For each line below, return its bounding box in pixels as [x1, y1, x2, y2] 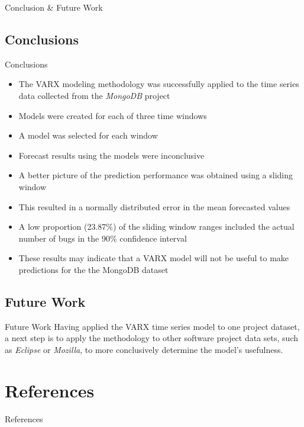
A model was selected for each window [18, 129, 158, 142]
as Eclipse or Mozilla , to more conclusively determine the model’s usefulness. [5, 343, 283, 355]
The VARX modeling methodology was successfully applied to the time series [18, 78, 299, 90]
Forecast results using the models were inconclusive [18, 149, 205, 161]
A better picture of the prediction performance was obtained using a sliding [18, 169, 293, 181]
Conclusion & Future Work [5, 1, 103, 13]
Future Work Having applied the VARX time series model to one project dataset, [5, 320, 300, 332]
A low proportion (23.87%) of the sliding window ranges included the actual [18, 220, 295, 233]
